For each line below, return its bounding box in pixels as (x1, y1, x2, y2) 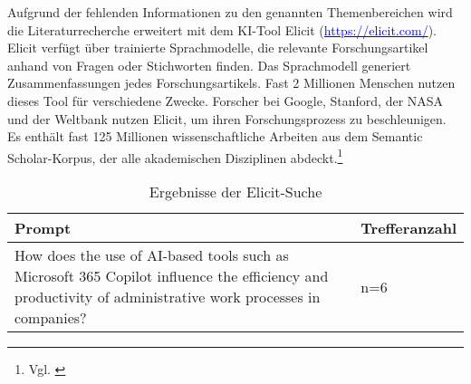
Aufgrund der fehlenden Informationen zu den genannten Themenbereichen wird (7, 3, 453, 21)
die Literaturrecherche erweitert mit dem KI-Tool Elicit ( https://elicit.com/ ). (7, 20, 437, 39)
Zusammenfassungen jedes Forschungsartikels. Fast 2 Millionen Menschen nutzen (7, 73, 456, 92)
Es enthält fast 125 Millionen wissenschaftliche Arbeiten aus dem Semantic (7, 127, 423, 146)
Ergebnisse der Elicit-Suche (149, 181, 322, 202)
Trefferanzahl (360, 217, 457, 238)
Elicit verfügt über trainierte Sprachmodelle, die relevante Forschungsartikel (7, 38, 428, 57)
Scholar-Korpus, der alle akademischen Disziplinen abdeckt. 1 (7, 145, 343, 167)
